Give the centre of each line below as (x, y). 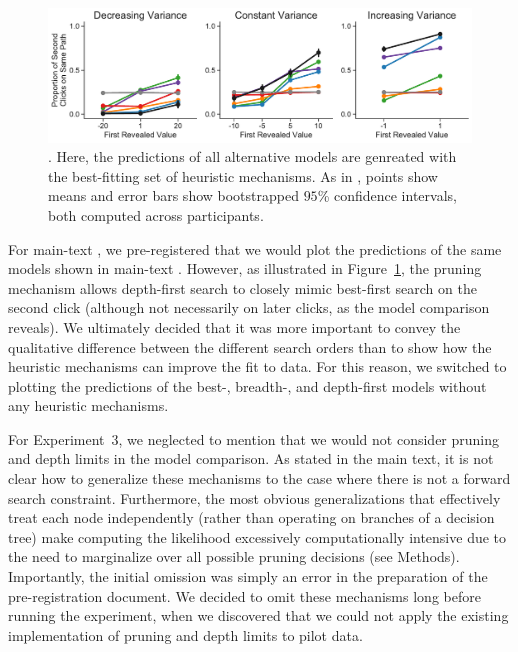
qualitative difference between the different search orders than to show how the (250, 346)
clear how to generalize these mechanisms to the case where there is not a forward (259, 478)
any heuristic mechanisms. (88, 405)
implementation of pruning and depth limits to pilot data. (185, 634)
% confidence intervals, (387, 195)
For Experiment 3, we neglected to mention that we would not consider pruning (254, 438)
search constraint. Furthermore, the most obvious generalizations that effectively (254, 497)
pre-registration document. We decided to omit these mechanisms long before (244, 595)
